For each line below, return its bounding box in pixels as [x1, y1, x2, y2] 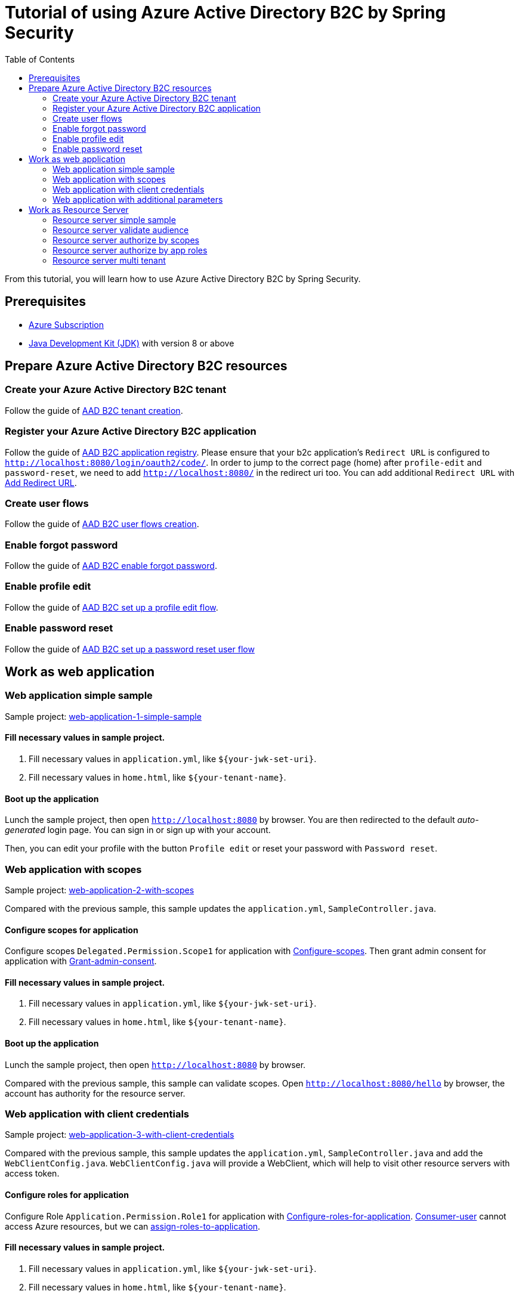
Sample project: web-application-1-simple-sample [5, 711, 202, 722]
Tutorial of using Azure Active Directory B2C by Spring [5, 2, 446, 23]
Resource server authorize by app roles [52, 244, 208, 255]
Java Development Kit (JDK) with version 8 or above [29, 338, 234, 348]
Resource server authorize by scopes [52, 234, 199, 245]
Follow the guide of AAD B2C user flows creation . [5, 519, 199, 530]
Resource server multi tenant [52, 255, 166, 265]
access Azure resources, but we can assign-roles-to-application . [5, 1221, 261, 1231]
